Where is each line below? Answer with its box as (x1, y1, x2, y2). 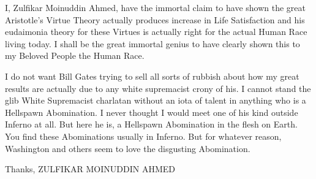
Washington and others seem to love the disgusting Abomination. (5, 142, 250, 154)
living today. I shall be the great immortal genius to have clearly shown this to (5, 37, 300, 50)
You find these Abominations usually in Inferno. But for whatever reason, (5, 129, 282, 142)
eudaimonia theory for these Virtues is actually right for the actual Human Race (5, 25, 307, 38)
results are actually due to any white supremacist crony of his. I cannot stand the (5, 82, 311, 94)
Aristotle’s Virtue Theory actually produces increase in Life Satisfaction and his (5, 13, 305, 26)
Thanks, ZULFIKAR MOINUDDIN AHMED (5, 162, 175, 175)
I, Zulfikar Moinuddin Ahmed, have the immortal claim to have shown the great (5, 1, 306, 13)
